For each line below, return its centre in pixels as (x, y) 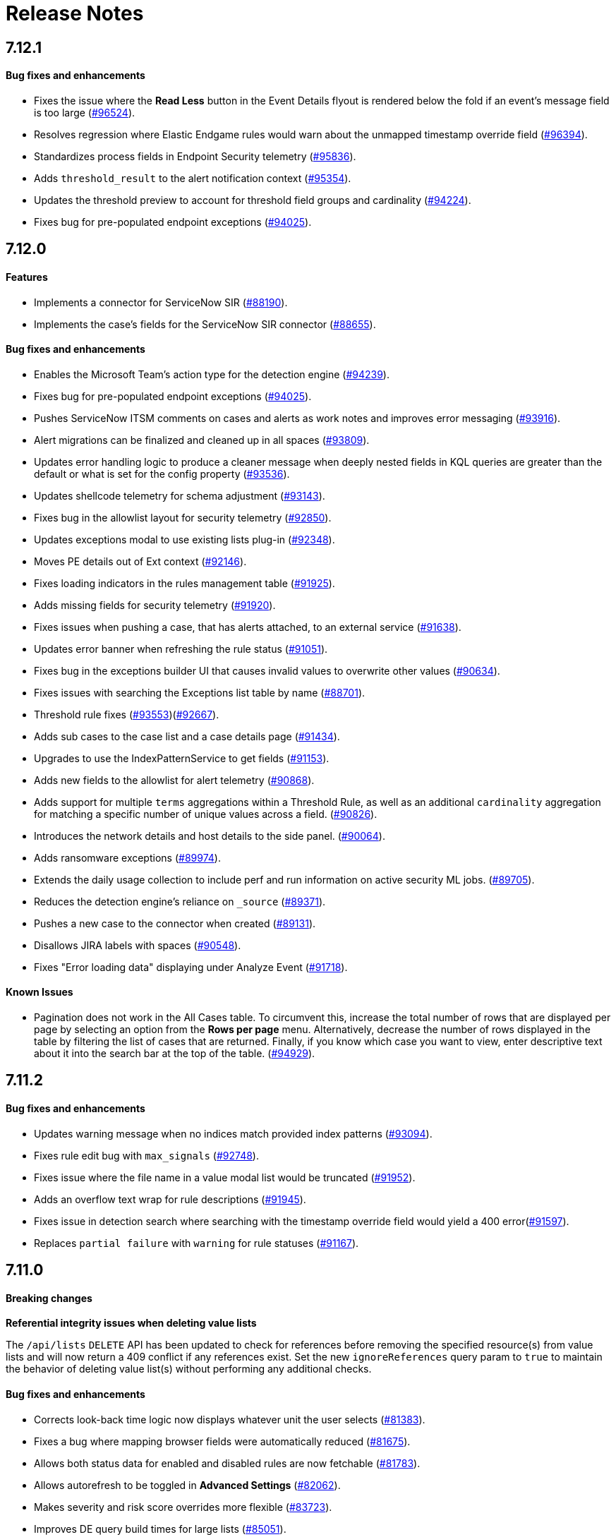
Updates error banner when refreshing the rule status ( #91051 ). (181, 649)
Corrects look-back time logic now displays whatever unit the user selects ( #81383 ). (230, 1419)
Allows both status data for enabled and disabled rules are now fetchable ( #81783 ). (227, 1463)
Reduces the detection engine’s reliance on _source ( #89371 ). (180, 901)
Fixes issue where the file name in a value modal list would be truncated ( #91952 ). (225, 1177)
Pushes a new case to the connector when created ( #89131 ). (175, 923)
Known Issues (40, 992)
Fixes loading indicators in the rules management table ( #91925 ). (185, 583)
